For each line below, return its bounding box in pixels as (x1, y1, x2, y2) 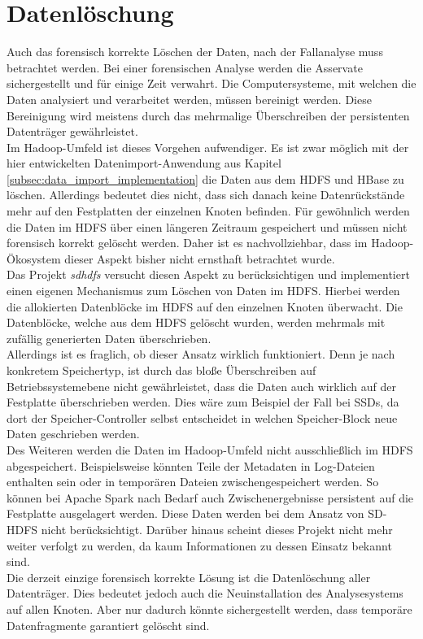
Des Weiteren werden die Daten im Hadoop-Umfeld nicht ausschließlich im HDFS (7, 441, 413, 458)
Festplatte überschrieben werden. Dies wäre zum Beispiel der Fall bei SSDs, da (7, 393, 399, 411)
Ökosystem (7, 250, 61, 267)
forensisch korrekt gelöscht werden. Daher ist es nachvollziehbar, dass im (7, 234, 368, 251)
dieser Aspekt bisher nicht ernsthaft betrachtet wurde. (64, 250, 335, 267)
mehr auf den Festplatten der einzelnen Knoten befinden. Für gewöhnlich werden (7, 202, 410, 220)
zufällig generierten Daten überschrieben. (7, 329, 211, 346)
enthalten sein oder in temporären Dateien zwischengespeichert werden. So (7, 473, 379, 490)
